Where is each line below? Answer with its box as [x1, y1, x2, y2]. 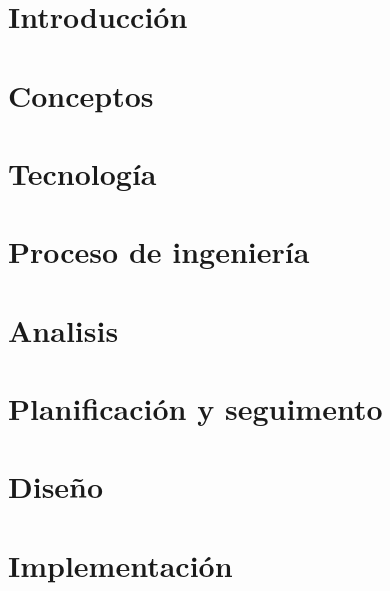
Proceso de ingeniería [8, 231, 310, 272]
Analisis [8, 309, 119, 350]
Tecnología [8, 152, 157, 193]
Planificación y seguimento [8, 388, 383, 429]
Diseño [8, 466, 104, 507]
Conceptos [8, 74, 154, 115]
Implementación [8, 544, 233, 585]
